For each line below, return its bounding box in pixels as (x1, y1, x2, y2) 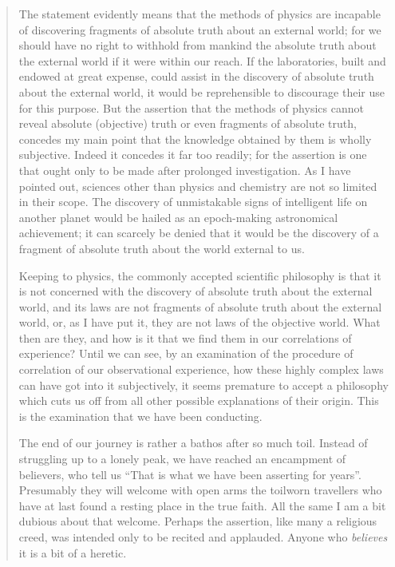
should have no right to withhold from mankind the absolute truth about (18, 37, 377, 54)
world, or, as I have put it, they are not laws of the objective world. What (18, 314, 381, 331)
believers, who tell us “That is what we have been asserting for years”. (18, 466, 361, 482)
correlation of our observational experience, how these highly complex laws (18, 361, 384, 378)
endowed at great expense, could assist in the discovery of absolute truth (18, 68, 374, 85)
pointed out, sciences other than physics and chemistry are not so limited (18, 177, 377, 194)
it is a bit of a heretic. (18, 544, 127, 561)
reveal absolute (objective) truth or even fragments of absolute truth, (18, 115, 357, 132)
